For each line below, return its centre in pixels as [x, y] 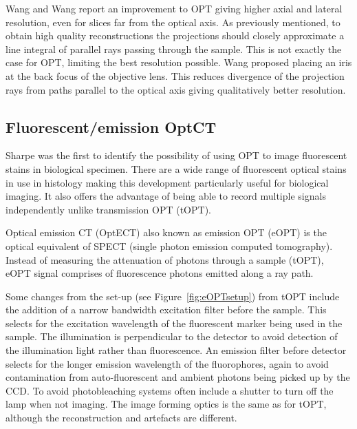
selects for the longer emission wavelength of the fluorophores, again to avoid [167, 363]
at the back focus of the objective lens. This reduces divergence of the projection [175, 75]
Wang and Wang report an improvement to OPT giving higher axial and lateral [174, 8]
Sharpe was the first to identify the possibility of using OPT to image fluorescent [176, 155]
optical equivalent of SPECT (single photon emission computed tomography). [169, 245]
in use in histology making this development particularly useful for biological [167, 182]
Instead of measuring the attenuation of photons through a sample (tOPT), [165, 259]
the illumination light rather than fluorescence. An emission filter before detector [176, 350]
